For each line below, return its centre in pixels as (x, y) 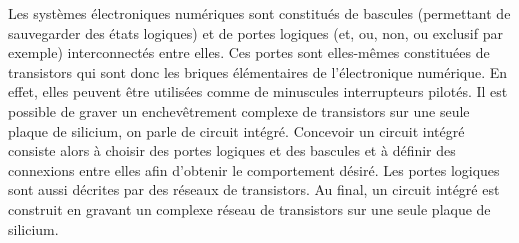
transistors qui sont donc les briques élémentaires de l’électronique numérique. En (258, 71)
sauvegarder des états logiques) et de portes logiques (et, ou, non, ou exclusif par (255, 32)
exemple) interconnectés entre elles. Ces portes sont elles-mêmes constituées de (249, 52)
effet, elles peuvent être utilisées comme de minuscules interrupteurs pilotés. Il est (258, 91)
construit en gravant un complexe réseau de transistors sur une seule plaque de (249, 208)
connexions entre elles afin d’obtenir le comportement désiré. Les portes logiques (254, 169)
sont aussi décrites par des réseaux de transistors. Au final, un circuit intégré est (254, 189)
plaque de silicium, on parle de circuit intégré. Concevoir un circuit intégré (236, 130)
